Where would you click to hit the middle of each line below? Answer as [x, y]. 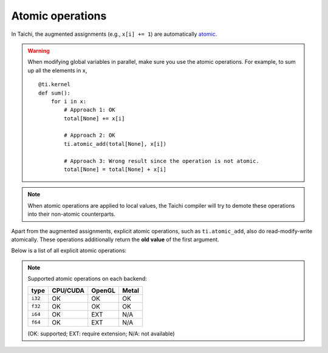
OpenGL [103, 290]
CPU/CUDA [68, 290]
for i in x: [69, 101]
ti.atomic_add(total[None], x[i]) [115, 144]
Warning [39, 50]
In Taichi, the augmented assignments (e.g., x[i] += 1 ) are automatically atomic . [114, 34]
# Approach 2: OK [90, 135]
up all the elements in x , [57, 70]
